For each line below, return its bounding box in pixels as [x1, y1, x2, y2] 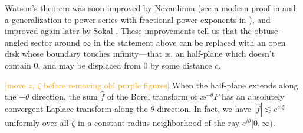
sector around [31, 36, 80, 48]
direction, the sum [32, 90, 98, 103]
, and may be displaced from [38, 59, 141, 71]
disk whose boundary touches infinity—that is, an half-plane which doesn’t [5, 47, 275, 60]
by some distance [150, 59, 212, 71]
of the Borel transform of [107, 90, 197, 103]
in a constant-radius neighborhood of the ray [78, 116, 240, 128]
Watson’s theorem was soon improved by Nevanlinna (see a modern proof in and [5, 2, 296, 13]
